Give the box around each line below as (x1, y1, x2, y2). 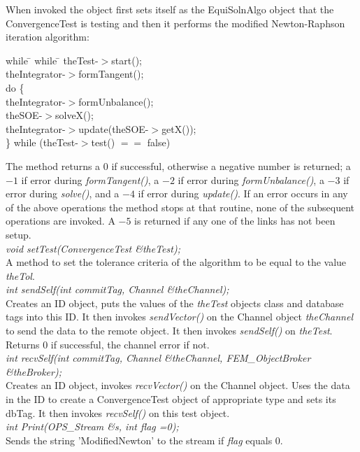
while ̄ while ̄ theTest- (6, 52, 99, 67)
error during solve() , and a (6, 186, 120, 201)
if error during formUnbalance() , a (178, 172, 324, 187)
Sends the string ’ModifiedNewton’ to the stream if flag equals (6, 432, 273, 447)
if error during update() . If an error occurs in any (138, 186, 348, 201)
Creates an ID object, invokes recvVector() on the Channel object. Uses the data (6, 378, 350, 393)
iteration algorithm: (6, 29, 89, 44)
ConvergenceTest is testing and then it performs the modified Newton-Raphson (6, 15, 345, 30)
